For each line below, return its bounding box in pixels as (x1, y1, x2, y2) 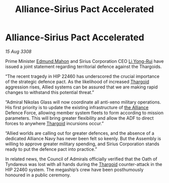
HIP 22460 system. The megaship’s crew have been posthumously (5, 166, 144, 172)
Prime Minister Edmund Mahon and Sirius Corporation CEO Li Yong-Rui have (5, 58, 164, 64)
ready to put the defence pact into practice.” (5, 146, 97, 152)
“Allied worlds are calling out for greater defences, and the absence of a (5, 130, 154, 136)
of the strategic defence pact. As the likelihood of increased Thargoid (5, 78, 149, 84)
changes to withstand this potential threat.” (5, 89, 95, 95)
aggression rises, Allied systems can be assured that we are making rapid (5, 84, 158, 90)
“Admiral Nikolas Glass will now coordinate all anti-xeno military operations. (5, 99, 161, 105)
